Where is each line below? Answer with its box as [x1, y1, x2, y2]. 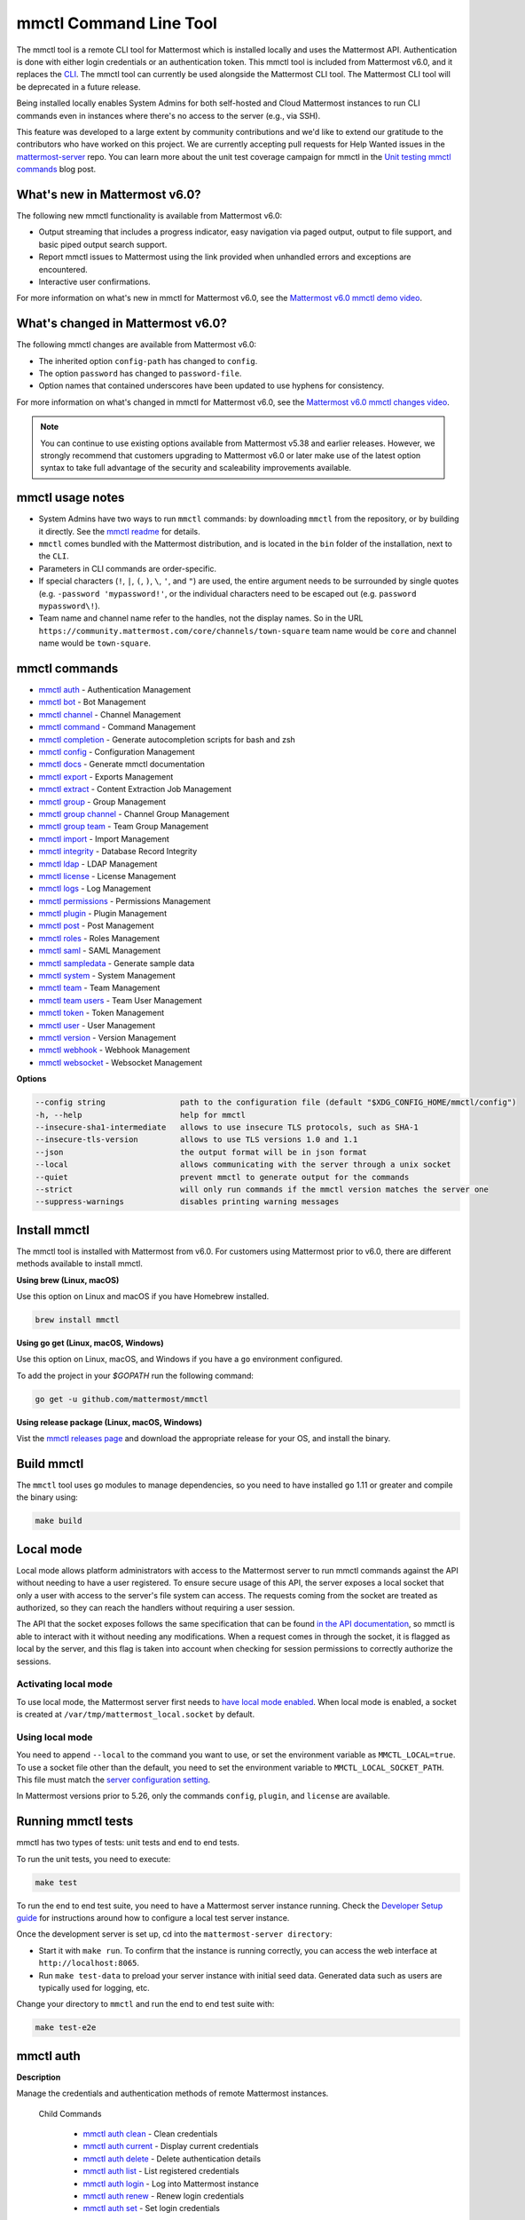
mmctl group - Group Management [38, 796, 166, 807]
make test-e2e [35, 2023, 97, 2033]
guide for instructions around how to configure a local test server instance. [16, 1913, 290, 1923]
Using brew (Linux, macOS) [16, 1274, 120, 1285]
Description [16, 2072, 61, 2082]
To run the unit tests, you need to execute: [16, 1853, 171, 1864]
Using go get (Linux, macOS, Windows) [16, 1337, 164, 1348]
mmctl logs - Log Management [38, 884, 152, 894]
